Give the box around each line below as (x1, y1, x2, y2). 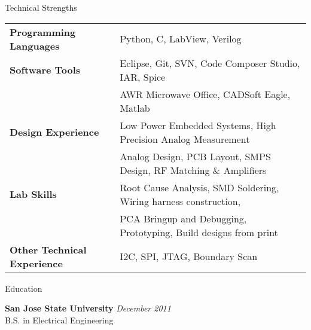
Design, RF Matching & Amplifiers (120, 163, 267, 177)
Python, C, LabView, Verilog (120, 32, 242, 46)
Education (5, 282, 42, 294)
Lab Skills (10, 187, 57, 201)
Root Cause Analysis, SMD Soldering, (120, 180, 279, 194)
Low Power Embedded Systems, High (120, 118, 276, 132)
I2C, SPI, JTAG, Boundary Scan (120, 249, 258, 264)
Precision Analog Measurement (120, 132, 250, 146)
